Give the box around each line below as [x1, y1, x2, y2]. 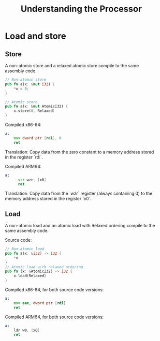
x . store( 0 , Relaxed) [14, 108, 55, 113]
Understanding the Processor [20, 3, 142, 15]
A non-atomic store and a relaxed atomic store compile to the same [5, 63, 139, 68]
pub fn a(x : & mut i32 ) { [5, 81, 55, 87]
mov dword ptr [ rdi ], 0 [14, 136, 62, 140]
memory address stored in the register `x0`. [5, 196, 92, 201]
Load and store [5, 31, 67, 42]
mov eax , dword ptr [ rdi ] [14, 300, 66, 306]
